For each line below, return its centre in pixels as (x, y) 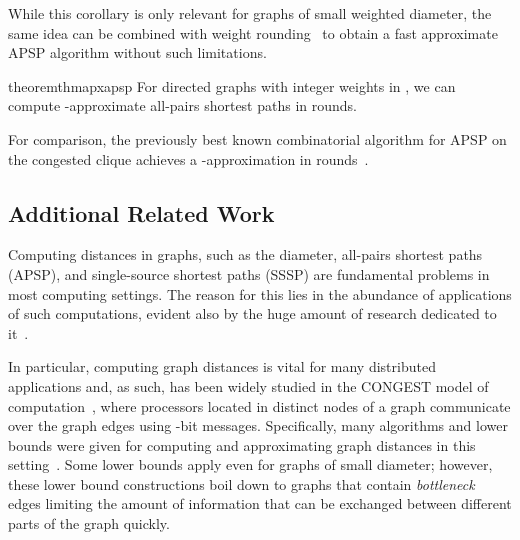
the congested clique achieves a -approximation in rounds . (188, 158)
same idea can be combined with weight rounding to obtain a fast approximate (253, 32)
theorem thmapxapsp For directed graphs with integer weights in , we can (232, 85)
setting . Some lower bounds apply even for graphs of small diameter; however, (250, 464)
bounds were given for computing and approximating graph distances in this (242, 444)
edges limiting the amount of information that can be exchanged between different (260, 503)
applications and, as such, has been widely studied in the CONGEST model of (248, 385)
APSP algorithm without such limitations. (137, 52)
